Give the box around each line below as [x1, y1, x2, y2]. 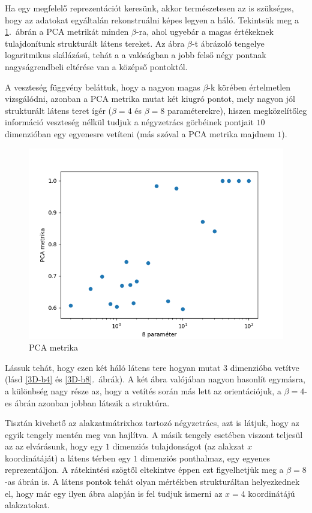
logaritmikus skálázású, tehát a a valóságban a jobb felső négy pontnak [5, 49, 266, 61]
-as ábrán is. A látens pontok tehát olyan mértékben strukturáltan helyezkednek [5, 475, 300, 488]
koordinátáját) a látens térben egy [5, 451, 131, 464]
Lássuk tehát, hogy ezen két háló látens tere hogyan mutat [5, 361, 221, 373]
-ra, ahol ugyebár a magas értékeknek [136, 25, 274, 38]
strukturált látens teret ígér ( [5, 104, 112, 116]
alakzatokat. [5, 499, 50, 511]
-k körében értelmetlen [208, 80, 291, 93]
